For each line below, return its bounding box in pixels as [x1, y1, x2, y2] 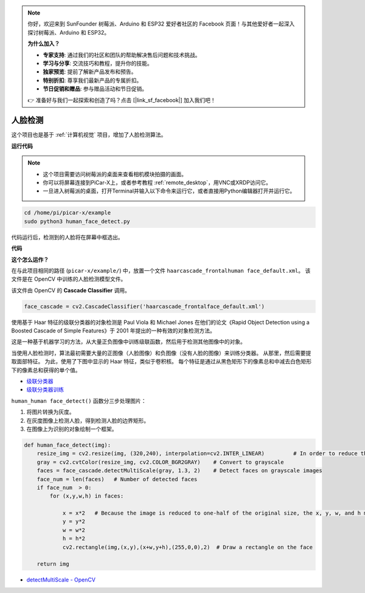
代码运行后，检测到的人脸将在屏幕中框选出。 [11, 233, 123, 241]
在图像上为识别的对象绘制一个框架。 [26, 425, 117, 433]
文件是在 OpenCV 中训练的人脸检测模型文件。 [11, 275, 127, 283]
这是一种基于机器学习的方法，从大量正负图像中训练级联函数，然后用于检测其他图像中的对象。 [11, 338, 246, 346]
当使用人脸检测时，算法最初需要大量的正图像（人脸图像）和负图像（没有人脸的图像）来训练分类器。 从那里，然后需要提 [11, 349, 311, 357]
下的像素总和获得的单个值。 [11, 366, 81, 374]
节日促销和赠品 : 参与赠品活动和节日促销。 [43, 85, 147, 92]
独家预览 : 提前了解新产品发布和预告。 [43, 68, 137, 75]
